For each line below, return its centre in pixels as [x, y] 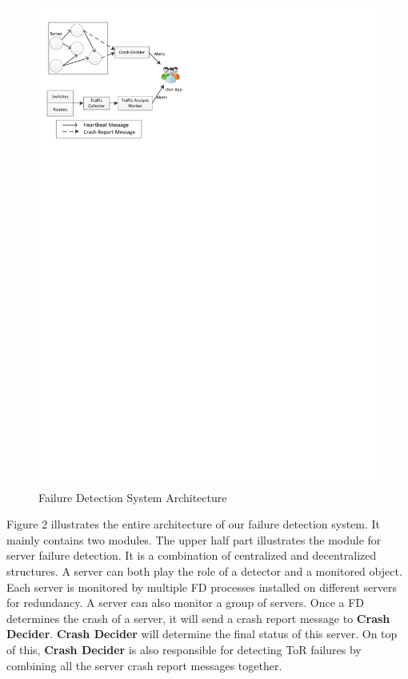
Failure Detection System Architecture [133, 497]
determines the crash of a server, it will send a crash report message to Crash [198, 618]
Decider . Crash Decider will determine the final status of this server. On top [202, 634]
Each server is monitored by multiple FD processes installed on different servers [202, 587]
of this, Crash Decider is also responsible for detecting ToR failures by [184, 650]
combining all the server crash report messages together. [144, 665]
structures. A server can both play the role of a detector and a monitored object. [204, 571]
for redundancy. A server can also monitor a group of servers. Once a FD [186, 603]
